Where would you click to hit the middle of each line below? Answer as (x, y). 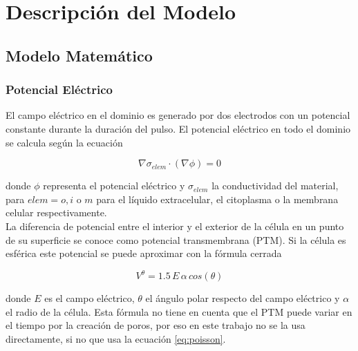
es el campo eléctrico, (89, 298)
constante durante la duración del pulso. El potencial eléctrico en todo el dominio (178, 128)
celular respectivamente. (56, 212)
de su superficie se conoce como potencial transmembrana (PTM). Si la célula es (176, 239)
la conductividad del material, (275, 186)
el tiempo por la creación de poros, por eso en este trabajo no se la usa (156, 325)
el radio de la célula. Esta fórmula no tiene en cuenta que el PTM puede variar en (179, 311)
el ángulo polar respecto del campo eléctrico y (243, 298)
